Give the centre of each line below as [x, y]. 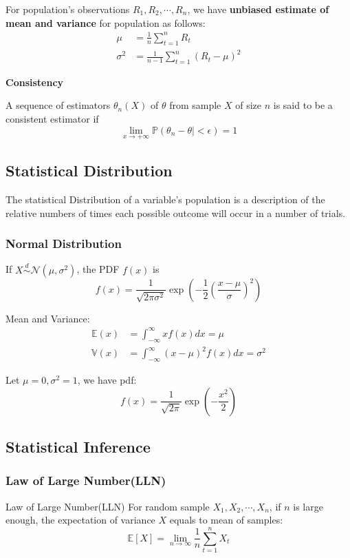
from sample [195, 105]
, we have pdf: [107, 379]
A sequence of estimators [58, 105]
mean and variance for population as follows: [106, 22]
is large [308, 506]
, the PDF [98, 269]
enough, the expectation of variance [80, 520]
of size [249, 105]
